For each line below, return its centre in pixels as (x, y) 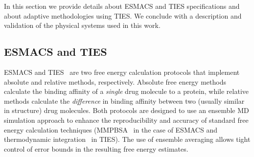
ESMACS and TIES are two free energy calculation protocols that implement (122, 72)
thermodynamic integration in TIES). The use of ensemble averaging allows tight (127, 139)
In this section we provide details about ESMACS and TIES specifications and (122, 6)
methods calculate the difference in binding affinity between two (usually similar (124, 101)
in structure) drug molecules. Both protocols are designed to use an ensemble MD (127, 110)
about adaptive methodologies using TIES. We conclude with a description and (123, 15)
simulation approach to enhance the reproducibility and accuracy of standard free (126, 120)
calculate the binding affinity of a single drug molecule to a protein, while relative (126, 91)
